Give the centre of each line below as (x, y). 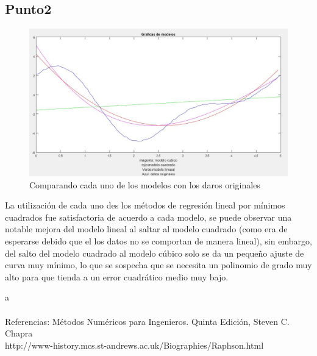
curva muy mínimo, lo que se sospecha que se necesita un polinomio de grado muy (158, 265)
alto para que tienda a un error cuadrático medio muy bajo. (117, 276)
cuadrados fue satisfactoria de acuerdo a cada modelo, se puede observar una (148, 217)
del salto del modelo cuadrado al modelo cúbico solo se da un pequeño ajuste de (155, 253)
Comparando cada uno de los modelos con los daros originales (145, 184)
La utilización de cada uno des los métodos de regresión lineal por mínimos (145, 205)
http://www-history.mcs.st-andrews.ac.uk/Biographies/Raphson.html (134, 345)
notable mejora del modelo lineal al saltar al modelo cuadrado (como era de (146, 229)
